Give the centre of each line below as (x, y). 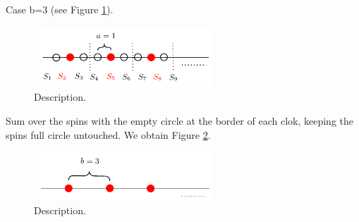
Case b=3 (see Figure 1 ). (60, 9)
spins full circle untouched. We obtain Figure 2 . (108, 134)
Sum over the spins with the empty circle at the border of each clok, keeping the (179, 120)
